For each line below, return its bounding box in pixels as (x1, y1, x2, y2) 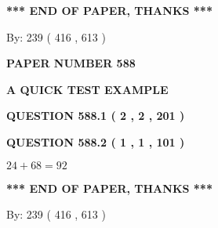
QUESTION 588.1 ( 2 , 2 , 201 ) (6, 107, 185, 124)
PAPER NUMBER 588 (6, 55, 136, 71)
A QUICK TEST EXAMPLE (6, 81, 169, 97)
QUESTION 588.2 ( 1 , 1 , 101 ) (6, 133, 185, 150)
